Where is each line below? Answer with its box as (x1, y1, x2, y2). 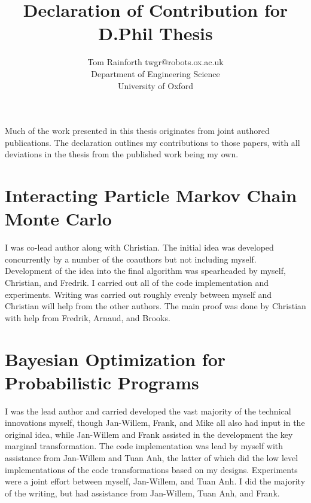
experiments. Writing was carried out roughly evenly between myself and (5, 288, 272, 300)
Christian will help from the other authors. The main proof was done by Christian (5, 300, 306, 312)
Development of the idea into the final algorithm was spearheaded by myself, (5, 264, 286, 277)
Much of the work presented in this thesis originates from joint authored (5, 124, 270, 137)
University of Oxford (117, 79, 194, 92)
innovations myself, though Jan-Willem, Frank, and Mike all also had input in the (5, 416, 305, 429)
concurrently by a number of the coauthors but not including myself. (5, 252, 257, 265)
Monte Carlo (5, 206, 112, 231)
